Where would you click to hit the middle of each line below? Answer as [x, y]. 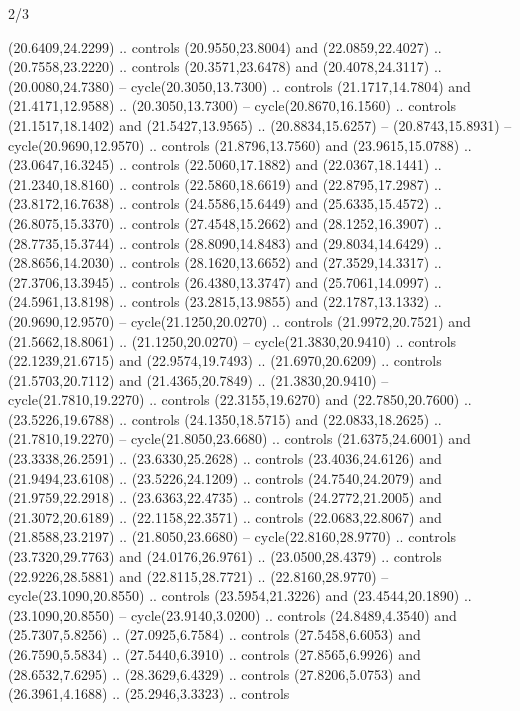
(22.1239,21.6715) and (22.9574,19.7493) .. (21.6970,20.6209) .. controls [225, 360]
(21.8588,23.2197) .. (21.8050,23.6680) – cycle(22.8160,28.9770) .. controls [232, 536]
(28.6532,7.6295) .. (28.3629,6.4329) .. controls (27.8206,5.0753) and [214, 673]
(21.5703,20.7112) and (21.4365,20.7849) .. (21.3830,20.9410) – [198, 379]
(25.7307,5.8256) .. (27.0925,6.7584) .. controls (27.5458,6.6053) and [214, 634]
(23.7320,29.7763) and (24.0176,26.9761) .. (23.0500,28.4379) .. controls [225, 556]
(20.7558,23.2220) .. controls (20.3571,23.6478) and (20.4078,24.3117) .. [225, 66]
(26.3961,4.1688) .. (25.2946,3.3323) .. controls [149, 693]
